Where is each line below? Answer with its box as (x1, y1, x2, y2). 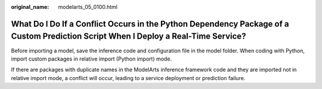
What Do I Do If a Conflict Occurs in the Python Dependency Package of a (11, 18, 289, 29)
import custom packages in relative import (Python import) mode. (11, 55, 172, 62)
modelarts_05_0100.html (58, 4, 117, 10)
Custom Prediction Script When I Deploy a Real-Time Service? (11, 31, 246, 42)
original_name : (11, 4, 49, 10)
